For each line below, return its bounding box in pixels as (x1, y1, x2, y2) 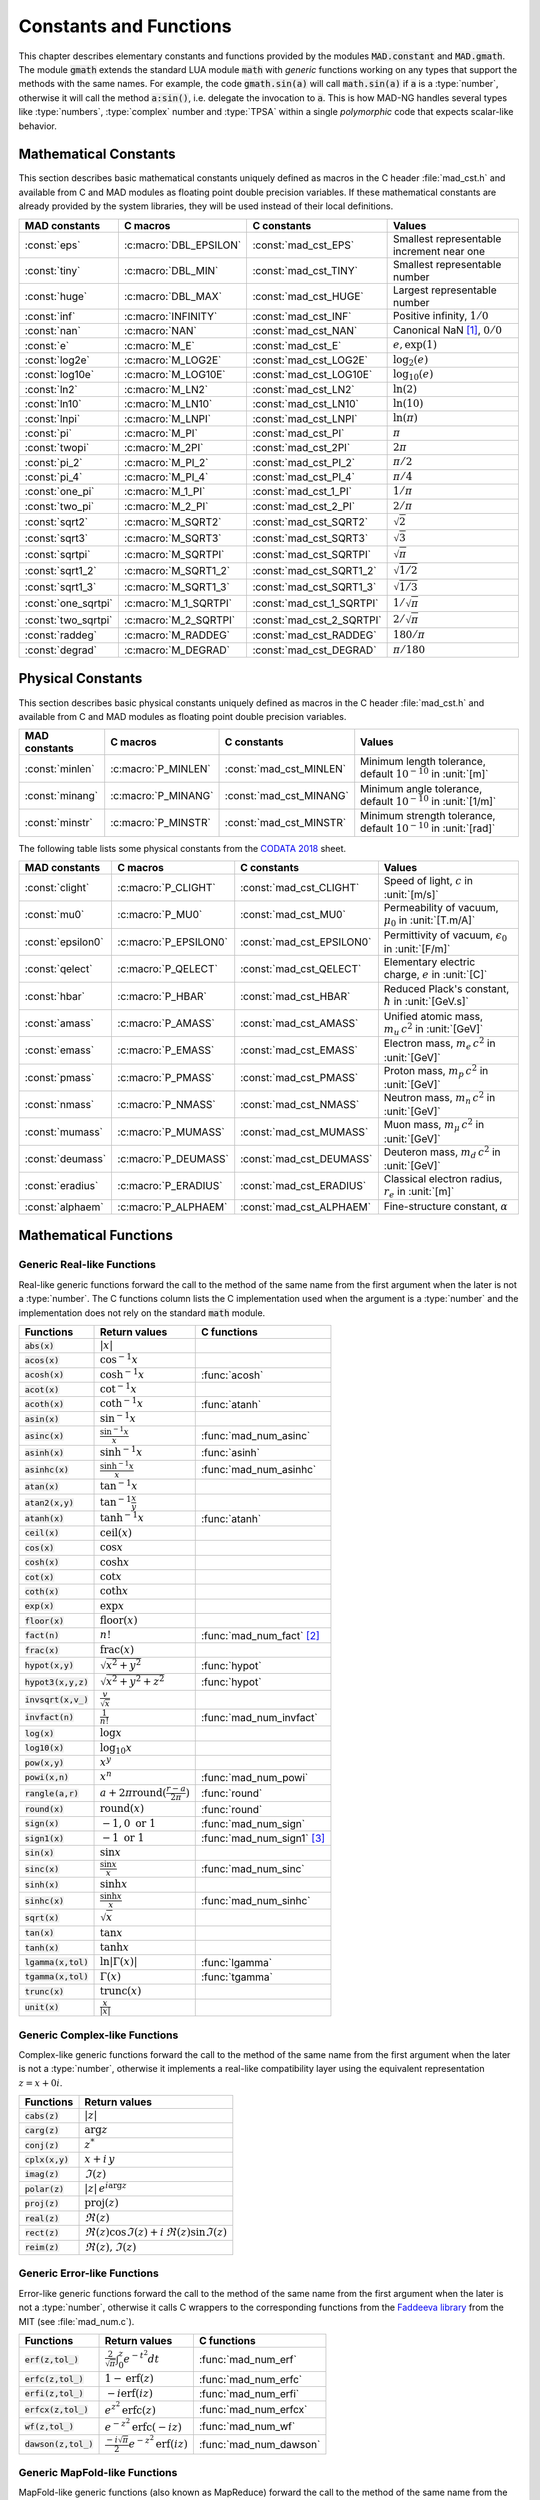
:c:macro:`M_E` (123, 338, 195, 352)
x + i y (84, 2153, 115, 2166)
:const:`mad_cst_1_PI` (252, 485, 352, 499)
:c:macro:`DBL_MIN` (123, 263, 219, 277)
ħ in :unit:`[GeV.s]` (383, 995, 470, 1009)
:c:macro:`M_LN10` (123, 397, 213, 411)
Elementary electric (383, 955, 476, 969)
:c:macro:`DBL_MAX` (123, 289, 222, 303)
